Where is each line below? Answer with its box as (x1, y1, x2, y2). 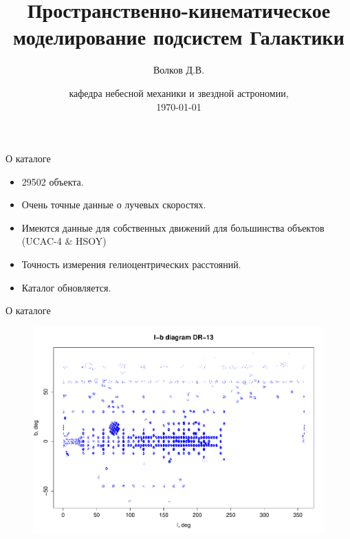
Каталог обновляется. (21, 280, 111, 294)
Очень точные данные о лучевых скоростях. (21, 197, 206, 212)
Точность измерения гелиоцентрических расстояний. (21, 257, 241, 272)
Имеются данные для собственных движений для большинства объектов (21, 220, 325, 234)
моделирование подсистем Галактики (13, 23, 344, 51)
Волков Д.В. (153, 63, 205, 77)
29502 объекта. (21, 174, 84, 188)
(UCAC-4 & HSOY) (21, 234, 107, 248)
